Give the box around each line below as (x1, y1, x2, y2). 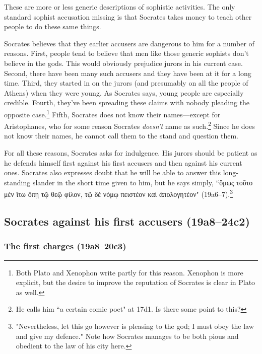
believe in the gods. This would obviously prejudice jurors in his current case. (4, 57, 243, 68)
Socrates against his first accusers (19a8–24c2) (4, 214, 250, 229)
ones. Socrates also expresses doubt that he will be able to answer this (4, 167, 221, 178)
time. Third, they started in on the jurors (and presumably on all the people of (4, 78, 248, 88)
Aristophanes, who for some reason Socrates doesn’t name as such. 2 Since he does (4, 119, 255, 131)
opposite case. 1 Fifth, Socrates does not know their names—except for (4, 107, 221, 119)
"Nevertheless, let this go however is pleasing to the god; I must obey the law (16, 321, 254, 331)
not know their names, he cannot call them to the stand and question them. (4, 130, 238, 141)
